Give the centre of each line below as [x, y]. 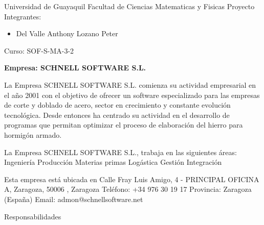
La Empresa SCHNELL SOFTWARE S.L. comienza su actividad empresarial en [130, 84]
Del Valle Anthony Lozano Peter [67, 33]
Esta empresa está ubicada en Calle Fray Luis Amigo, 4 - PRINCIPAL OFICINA [132, 179]
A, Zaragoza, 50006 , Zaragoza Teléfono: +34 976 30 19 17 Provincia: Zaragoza [128, 189]
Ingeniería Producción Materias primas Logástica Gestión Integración [113, 162]
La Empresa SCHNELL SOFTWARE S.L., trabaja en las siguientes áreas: [120, 152]
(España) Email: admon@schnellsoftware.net [74, 199]
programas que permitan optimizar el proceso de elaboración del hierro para [124, 125]
